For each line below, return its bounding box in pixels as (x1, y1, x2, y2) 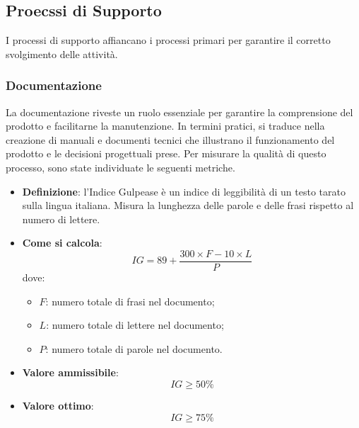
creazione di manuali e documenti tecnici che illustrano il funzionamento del (6, 132, 335, 147)
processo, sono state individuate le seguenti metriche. (6, 159, 235, 174)
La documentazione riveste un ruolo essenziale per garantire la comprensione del (6, 104, 353, 119)
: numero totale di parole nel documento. (45, 341, 223, 356)
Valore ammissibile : (22, 365, 119, 380)
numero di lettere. (22, 211, 100, 226)
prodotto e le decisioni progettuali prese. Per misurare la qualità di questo (6, 146, 326, 161)
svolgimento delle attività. (6, 46, 118, 61)
